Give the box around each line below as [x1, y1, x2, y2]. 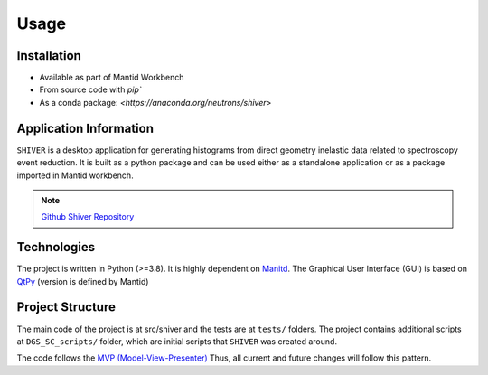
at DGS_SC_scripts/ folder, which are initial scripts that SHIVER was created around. [16, 335, 338, 347]
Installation [16, 48, 81, 63]
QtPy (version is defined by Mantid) [16, 276, 149, 286]
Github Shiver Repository [41, 211, 135, 222]
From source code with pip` [39, 84, 142, 95]
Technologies [16, 239, 96, 255]
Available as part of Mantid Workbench [39, 72, 184, 83]
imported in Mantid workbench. [16, 170, 135, 181]
